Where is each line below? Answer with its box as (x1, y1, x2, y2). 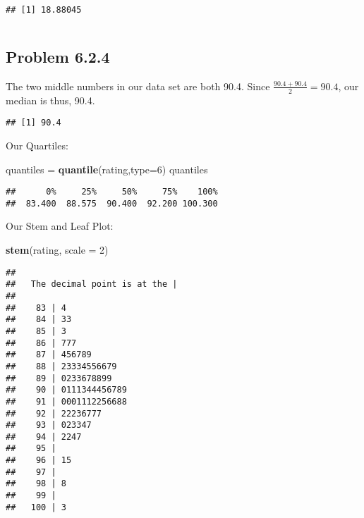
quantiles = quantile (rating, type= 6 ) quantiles (6, 161, 208, 176)
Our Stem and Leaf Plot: (6, 218, 114, 233)
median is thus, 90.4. (6, 92, 95, 107)
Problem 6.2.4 (6, 46, 110, 68)
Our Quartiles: (6, 137, 68, 152)
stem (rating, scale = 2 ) (6, 242, 109, 257)
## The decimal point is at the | (6, 279, 178, 290)
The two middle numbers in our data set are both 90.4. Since (6, 78, 270, 93)
